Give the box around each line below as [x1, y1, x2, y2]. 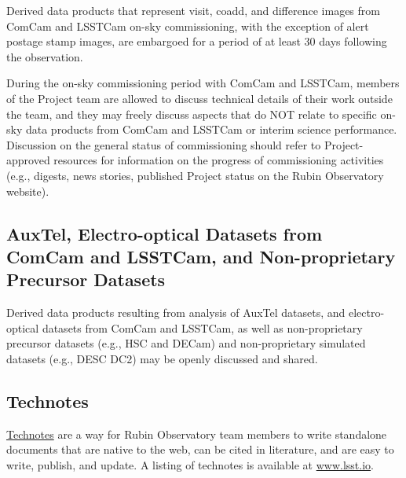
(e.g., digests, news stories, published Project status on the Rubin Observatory [6, 167, 384, 183]
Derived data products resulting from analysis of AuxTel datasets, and [6, 304, 346, 321]
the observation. [6, 48, 83, 64]
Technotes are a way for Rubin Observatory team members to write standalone [6, 425, 387, 442]
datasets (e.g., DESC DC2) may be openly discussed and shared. [6, 350, 318, 366]
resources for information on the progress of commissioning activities [53, 152, 384, 168]
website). [6, 182, 49, 199]
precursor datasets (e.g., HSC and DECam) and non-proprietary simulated [6, 335, 366, 351]
